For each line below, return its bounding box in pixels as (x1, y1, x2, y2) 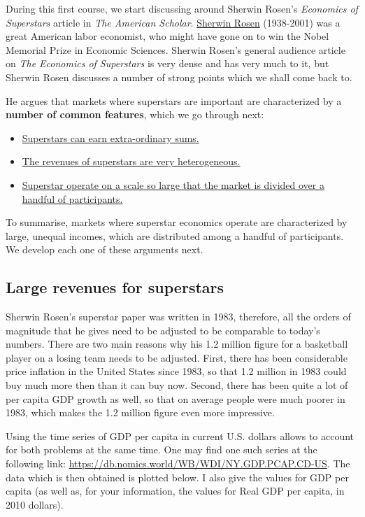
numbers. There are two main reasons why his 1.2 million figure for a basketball (6, 337, 348, 351)
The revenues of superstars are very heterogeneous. (22, 154, 241, 169)
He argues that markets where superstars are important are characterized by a (6, 93, 342, 108)
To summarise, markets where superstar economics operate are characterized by (6, 215, 348, 229)
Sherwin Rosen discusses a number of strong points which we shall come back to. (6, 69, 352, 84)
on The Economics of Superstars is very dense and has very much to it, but (6, 56, 329, 71)
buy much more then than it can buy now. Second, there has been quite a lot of (6, 378, 348, 392)
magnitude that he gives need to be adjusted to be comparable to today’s (6, 323, 320, 337)
